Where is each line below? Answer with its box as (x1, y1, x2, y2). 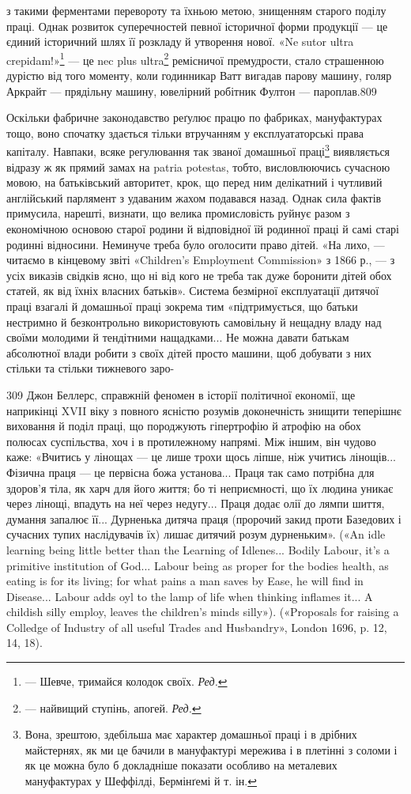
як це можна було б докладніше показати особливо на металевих (25, 757, 337, 773)
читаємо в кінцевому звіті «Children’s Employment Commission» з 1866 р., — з (6, 251, 395, 268)
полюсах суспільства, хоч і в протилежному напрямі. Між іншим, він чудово (6, 433, 376, 449)
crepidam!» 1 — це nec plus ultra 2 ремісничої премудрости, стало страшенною (6, 49, 384, 68)
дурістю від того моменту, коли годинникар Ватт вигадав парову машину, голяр (6, 67, 392, 84)
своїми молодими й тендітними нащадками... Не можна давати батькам (6, 329, 349, 346)
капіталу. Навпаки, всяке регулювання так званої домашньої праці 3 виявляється (6, 141, 390, 160)
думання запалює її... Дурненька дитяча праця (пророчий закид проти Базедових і (6, 510, 402, 527)
